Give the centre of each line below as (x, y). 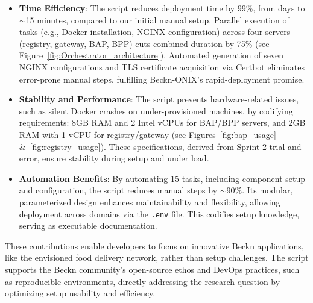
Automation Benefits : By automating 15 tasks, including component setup (162, 178)
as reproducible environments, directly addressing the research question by (143, 281)
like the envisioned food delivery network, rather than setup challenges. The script (157, 258)
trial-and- (287, 146)
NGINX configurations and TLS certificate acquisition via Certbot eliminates (162, 67)
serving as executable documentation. (88, 226)
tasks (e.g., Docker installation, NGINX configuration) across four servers (155, 32)
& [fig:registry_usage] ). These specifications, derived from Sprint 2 (143, 146)
